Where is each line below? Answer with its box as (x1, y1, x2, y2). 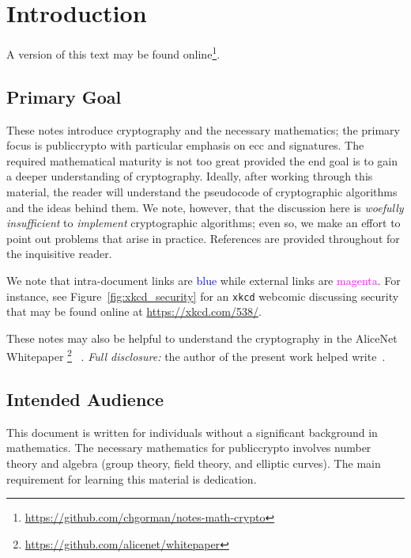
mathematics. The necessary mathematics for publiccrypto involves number (6, 439, 371, 456)
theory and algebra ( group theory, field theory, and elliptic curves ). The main (6, 455, 381, 471)
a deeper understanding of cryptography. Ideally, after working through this (6, 168, 373, 184)
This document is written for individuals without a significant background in (6, 423, 378, 440)
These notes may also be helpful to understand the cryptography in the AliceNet (6, 329, 398, 346)
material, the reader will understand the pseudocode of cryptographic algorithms (6, 183, 398, 199)
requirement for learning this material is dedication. (6, 470, 257, 487)
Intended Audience (6, 387, 164, 411)
